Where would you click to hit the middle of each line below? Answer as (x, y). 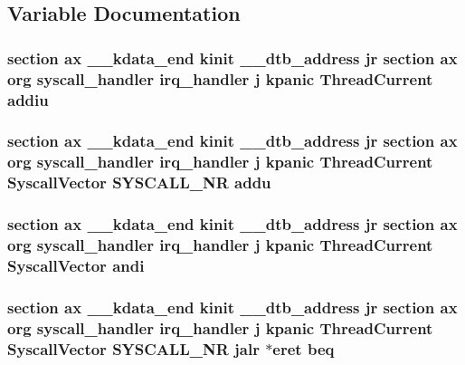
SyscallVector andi (76, 265)
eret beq (304, 348)
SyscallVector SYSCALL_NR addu (139, 182)
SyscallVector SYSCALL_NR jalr (133, 348)
